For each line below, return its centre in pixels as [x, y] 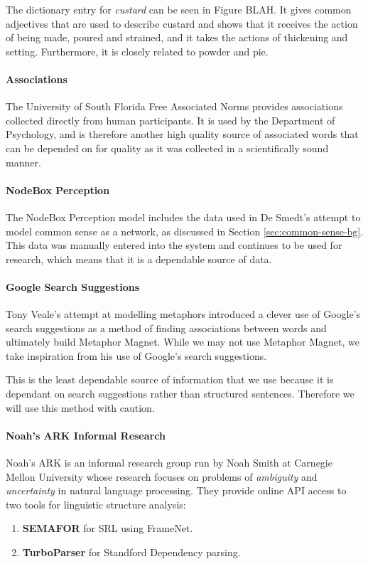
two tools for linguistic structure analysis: [96, 504]
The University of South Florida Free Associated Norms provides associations [174, 106]
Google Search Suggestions [73, 286]
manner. [23, 162]
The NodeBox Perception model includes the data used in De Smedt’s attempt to [183, 217]
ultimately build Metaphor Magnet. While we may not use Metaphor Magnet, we [183, 342]
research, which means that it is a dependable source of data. [139, 259]
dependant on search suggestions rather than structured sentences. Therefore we [180, 394]
